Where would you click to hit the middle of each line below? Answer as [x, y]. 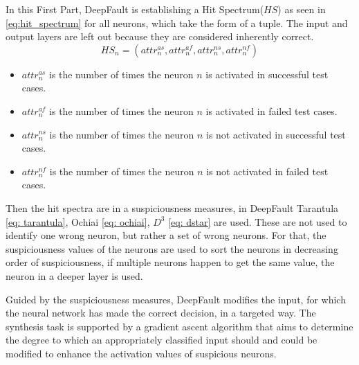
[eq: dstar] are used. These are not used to [258, 221]
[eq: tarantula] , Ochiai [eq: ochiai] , [78, 221]
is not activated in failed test [267, 171]
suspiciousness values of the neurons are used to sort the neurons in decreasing [172, 248]
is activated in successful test [267, 74]
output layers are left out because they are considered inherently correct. [160, 36]
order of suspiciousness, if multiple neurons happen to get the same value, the [170, 262]
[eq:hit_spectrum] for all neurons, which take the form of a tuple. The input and [177, 23]
